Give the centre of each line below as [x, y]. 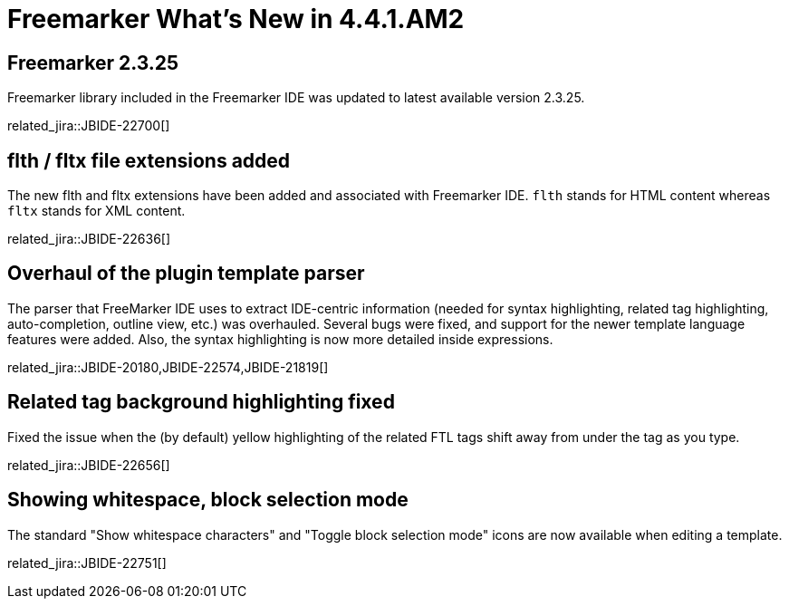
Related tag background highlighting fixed [201, 402]
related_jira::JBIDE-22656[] [89, 465]
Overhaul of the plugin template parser [186, 274]
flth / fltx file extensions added [149, 160]
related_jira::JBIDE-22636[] [89, 239]
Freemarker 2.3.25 [93, 63]
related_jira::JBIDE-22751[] [87, 563]
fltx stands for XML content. [96, 211]
